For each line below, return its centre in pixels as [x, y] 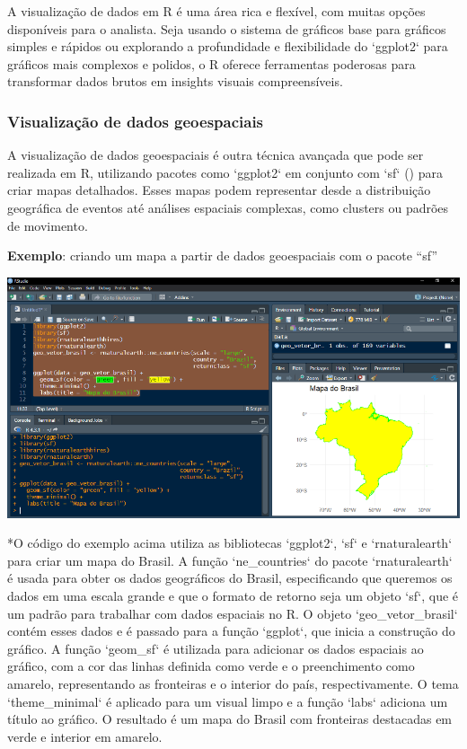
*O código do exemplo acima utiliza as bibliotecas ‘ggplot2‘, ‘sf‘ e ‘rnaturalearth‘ [230, 543]
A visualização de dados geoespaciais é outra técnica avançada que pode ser [216, 155]
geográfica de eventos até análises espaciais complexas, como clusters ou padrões [228, 207]
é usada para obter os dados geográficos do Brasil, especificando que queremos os [230, 578]
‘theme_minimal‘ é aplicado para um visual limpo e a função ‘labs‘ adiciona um [228, 701]
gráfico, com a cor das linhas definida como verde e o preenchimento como [211, 666]
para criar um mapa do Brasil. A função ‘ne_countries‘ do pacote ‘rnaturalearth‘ [230, 560]
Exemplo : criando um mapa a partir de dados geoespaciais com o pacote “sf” [223, 256]
